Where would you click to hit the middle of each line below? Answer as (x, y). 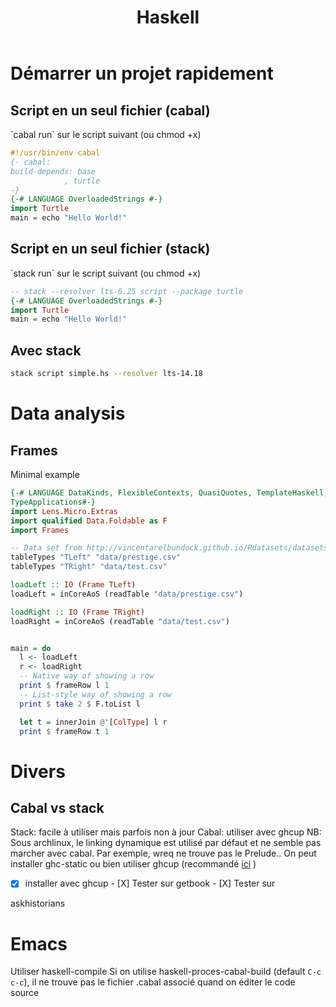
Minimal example (45, 474)
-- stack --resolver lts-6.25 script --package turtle (127, 291)
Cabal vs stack (57, 807)
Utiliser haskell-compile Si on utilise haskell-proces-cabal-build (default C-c (166, 972)
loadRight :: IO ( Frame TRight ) (77, 612)
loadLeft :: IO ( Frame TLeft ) (73, 585)
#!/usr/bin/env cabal (55, 153)
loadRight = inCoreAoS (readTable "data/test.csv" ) (120, 621)
